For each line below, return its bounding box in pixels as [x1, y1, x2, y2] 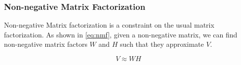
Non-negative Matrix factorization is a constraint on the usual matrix [4, 20, 214, 30]
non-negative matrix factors [4, 39, 87, 49]
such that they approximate [120, 39, 204, 49]
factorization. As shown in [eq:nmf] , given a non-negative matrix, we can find [4, 29, 238, 39]
